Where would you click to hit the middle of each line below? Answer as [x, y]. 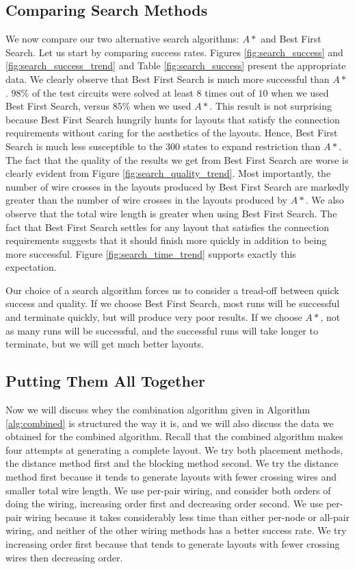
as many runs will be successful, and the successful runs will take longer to [162, 330]
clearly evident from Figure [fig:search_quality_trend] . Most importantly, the [168, 173]
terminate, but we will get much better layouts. [105, 344]
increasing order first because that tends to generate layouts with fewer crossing [173, 544]
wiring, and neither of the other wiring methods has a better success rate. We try [176, 530]
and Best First [291, 39]
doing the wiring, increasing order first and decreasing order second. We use [165, 504]
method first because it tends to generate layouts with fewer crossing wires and [171, 477]
